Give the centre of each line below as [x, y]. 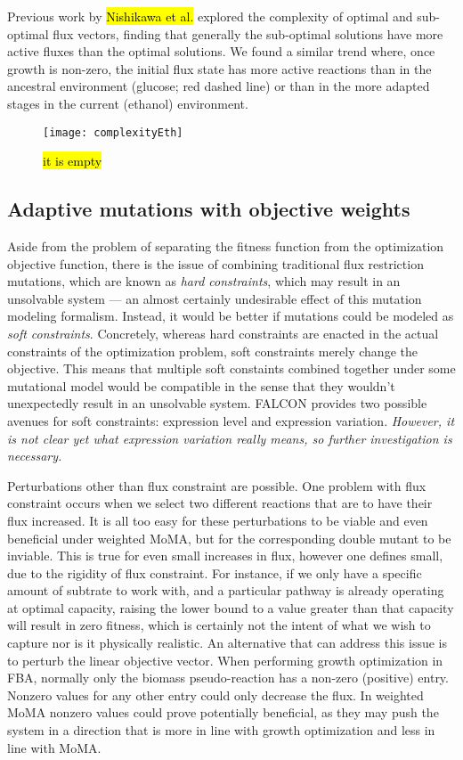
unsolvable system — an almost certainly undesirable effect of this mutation [215, 298]
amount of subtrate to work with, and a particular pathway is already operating [226, 590]
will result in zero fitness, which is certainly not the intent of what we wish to [219, 625]
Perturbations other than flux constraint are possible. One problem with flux [217, 485]
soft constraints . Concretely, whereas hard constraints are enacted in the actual [223, 333]
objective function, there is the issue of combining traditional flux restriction [215, 263]
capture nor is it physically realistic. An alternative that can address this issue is [227, 643]
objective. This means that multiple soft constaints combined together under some [231, 368]
